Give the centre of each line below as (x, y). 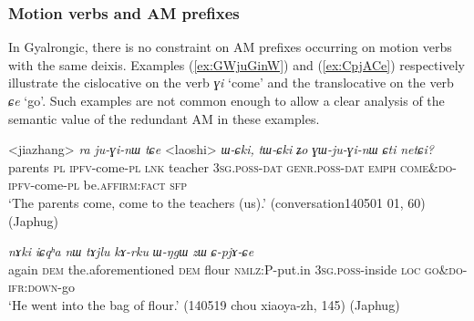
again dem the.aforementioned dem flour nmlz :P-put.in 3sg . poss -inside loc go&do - (238, 269)
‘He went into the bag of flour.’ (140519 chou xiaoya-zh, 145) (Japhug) (204, 304)
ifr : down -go (41, 287)
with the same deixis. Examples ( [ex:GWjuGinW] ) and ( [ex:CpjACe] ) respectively (237, 64)
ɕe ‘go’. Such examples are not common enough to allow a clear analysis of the (227, 100)
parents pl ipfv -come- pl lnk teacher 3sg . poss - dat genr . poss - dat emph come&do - (233, 166)
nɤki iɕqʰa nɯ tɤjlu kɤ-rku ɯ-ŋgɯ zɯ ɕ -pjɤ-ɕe (131, 251)
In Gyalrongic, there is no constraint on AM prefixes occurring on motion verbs (230, 47)
